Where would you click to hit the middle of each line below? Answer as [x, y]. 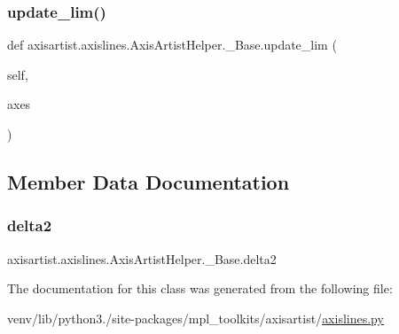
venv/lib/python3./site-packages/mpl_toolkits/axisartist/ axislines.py [196, 318]
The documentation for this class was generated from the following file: [200, 288]
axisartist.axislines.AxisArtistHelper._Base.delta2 [142, 258]
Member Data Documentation [149, 181]
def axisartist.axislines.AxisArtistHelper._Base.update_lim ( [172, 45]
